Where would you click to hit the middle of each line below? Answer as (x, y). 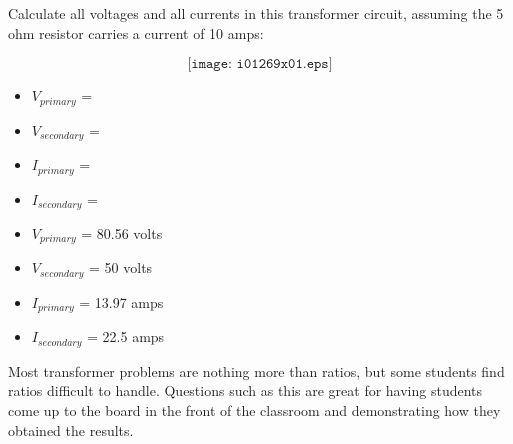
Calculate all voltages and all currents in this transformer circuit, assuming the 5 (256, 13)
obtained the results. (71, 429)
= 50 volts (121, 267)
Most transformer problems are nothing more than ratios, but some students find (256, 370)
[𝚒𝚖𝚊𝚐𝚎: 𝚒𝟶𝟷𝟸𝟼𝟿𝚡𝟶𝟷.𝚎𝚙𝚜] (260, 64)
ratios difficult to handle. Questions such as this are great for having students (245, 390)
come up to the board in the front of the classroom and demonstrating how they (254, 410)
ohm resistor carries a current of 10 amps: (136, 32)
